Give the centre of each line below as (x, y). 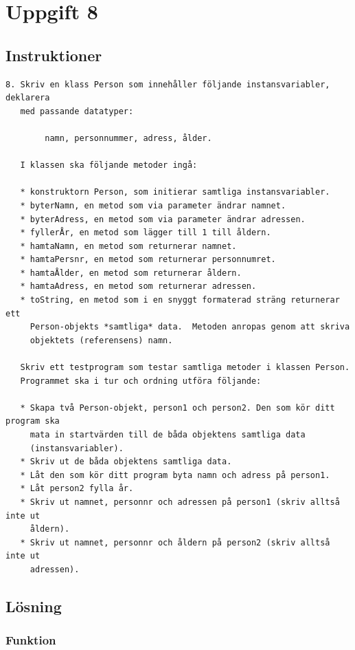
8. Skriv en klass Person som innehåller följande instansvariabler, (168, 84)
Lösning (34, 606)
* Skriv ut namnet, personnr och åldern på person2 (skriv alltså (175, 542)
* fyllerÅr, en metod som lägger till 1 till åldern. (146, 233)
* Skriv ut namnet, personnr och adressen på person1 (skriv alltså (180, 502)
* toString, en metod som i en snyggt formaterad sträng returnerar (180, 300)
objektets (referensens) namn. (101, 340)
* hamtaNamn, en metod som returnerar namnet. (128, 246)
